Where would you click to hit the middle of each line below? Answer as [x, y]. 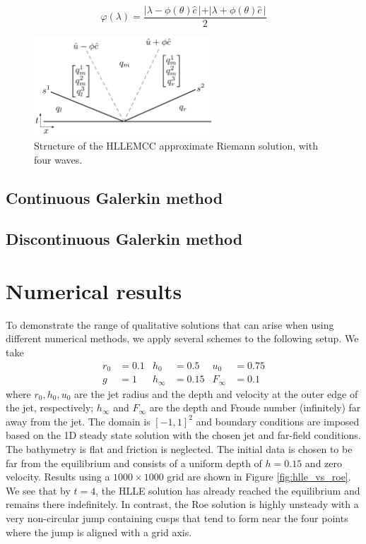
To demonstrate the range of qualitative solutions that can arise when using [170, 324]
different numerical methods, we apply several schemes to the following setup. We [182, 338]
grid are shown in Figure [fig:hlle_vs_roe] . [259, 477]
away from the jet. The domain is [78, 421]
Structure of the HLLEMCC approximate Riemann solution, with [176, 146]
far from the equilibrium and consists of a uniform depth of [134, 463]
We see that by [38, 490]
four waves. [58, 159]
